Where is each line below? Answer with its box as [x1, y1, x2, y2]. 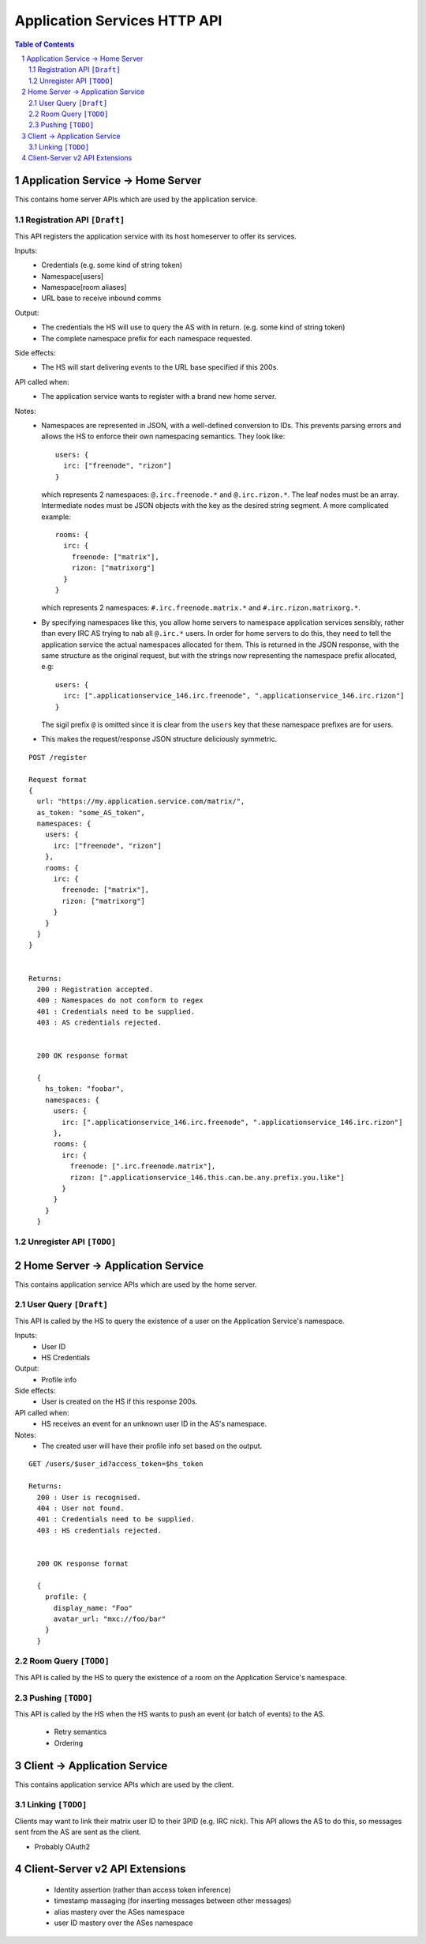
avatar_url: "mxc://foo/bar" [53, 1614, 166, 1623]
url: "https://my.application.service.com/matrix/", [36, 797, 245, 806]
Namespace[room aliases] [41, 283, 127, 292]
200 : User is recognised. [36, 1493, 141, 1502]
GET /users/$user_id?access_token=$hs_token [28, 1460, 204, 1468]
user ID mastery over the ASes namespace [54, 1918, 193, 1927]
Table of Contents [14, 39, 75, 49]
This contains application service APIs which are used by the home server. [14, 1280, 257, 1289]
